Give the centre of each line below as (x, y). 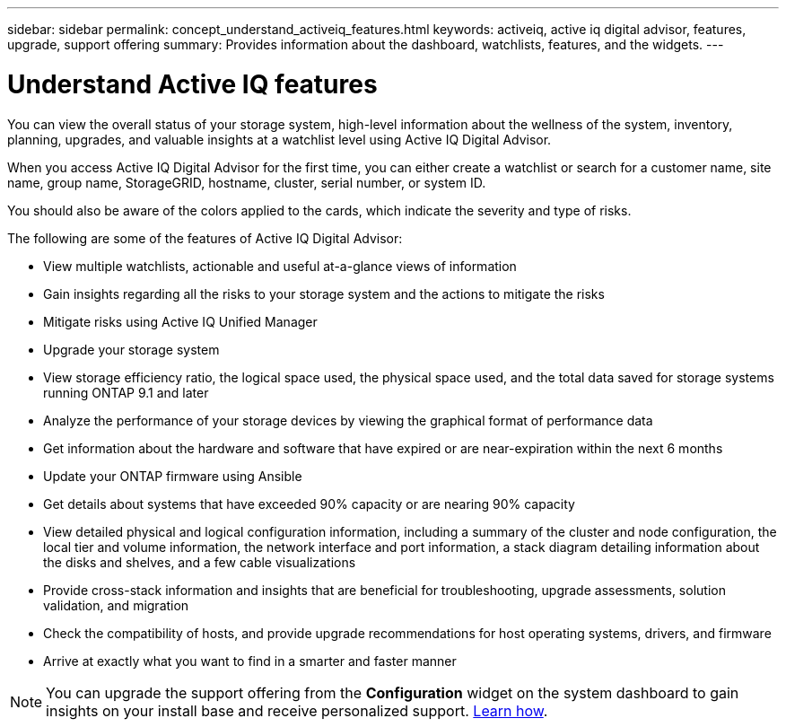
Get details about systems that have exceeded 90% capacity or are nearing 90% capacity (309, 504)
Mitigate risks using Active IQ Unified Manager (180, 321)
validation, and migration (116, 605)
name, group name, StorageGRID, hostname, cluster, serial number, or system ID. (247, 182)
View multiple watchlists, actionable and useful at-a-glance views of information (280, 266)
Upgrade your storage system (131, 349)
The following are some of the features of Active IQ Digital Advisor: (205, 238)
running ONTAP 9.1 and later (126, 392)
